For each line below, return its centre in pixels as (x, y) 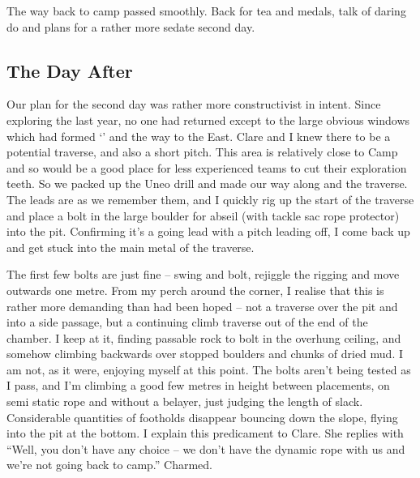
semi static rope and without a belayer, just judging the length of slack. (185, 401)
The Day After (70, 70)
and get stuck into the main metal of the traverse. (131, 247)
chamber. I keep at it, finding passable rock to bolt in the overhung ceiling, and (204, 337)
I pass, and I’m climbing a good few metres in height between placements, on (198, 385)
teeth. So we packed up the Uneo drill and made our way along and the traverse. (207, 184)
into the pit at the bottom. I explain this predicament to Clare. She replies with (205, 433)
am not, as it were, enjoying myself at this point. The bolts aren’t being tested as (209, 369)
